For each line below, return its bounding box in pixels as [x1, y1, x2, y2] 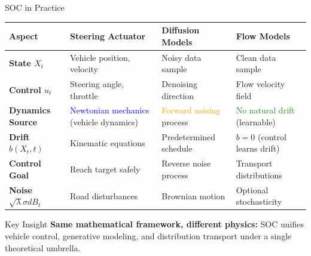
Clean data [236, 51, 276, 63]
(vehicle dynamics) [69, 116, 138, 128]
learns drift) [236, 142, 280, 155]
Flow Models [236, 29, 290, 42]
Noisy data [161, 51, 202, 63]
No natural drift [236, 104, 295, 116]
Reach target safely [69, 163, 141, 175]
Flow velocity [236, 77, 285, 90]
